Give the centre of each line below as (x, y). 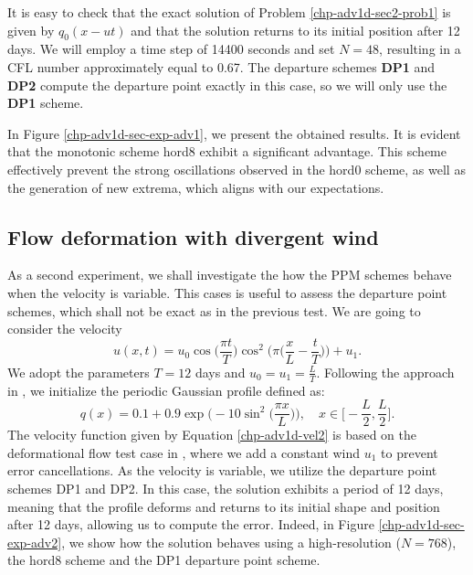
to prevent (410, 452)
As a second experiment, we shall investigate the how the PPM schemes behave (230, 275)
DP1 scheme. (46, 103)
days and (220, 372)
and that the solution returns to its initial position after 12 (295, 30)
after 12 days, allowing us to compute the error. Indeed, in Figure (191, 524)
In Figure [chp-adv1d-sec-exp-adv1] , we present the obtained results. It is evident (234, 133)
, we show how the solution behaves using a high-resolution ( (231, 542)
